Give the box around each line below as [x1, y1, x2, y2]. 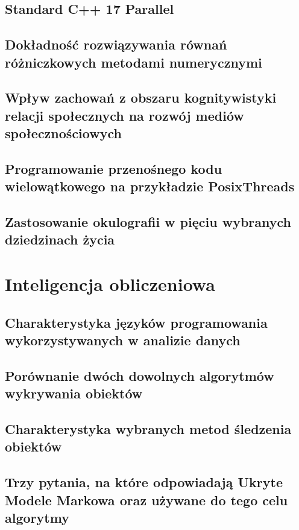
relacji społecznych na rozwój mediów [5, 106, 244, 124]
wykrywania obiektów [5, 384, 143, 403]
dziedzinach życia [5, 230, 115, 249]
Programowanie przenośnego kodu [5, 159, 222, 177]
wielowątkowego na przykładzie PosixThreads [5, 177, 295, 196]
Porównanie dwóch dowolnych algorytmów [5, 366, 274, 385]
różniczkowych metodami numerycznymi [5, 53, 262, 71]
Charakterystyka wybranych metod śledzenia [5, 419, 292, 438]
